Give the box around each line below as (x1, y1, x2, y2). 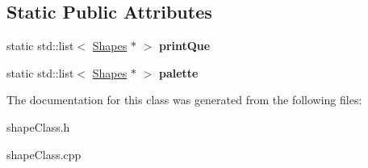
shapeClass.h (6, 118, 70, 135)
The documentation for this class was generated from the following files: (6, 91, 362, 108)
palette (158, 64, 199, 81)
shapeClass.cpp (6, 145, 82, 162)
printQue (158, 37, 211, 54)
